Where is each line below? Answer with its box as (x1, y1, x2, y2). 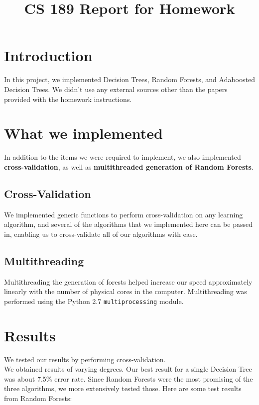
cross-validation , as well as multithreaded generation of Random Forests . (4, 161, 254, 172)
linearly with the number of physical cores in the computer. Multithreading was (4, 286, 247, 297)
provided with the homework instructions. (4, 94, 132, 104)
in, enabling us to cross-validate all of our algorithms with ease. (4, 228, 198, 239)
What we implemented (4, 123, 163, 143)
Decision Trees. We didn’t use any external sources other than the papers (4, 84, 228, 94)
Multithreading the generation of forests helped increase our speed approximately (4, 276, 253, 287)
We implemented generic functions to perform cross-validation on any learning (4, 209, 243, 219)
